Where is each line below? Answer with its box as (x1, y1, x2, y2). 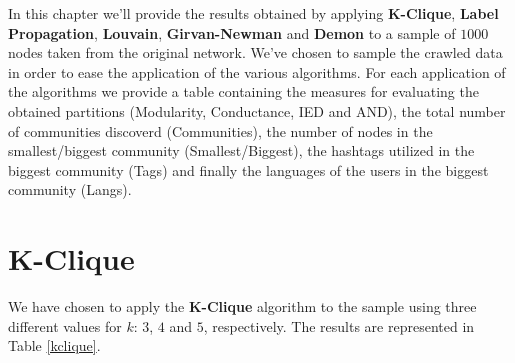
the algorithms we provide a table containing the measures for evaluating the (8, 81, 479, 102)
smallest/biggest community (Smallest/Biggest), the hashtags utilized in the (8, 140, 475, 161)
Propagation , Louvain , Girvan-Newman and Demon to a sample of (8, 22, 456, 43)
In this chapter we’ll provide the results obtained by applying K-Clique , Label (8, 3, 499, 23)
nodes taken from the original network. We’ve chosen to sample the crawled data (8, 42, 503, 63)
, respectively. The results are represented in (203, 315, 475, 336)
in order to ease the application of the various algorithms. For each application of (8, 61, 506, 82)
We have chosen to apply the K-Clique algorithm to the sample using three (8, 296, 477, 317)
